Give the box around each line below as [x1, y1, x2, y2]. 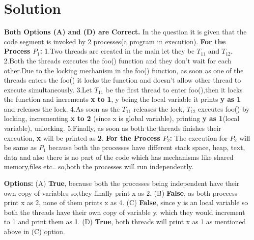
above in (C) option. [4, 226, 65, 236]
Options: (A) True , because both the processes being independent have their [4, 178, 240, 188]
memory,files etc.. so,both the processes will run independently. [4, 161, 194, 172]
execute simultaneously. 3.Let [4, 84, 92, 94]
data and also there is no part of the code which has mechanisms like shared [4, 151, 234, 162]
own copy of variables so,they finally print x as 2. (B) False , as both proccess [4, 187, 238, 198]
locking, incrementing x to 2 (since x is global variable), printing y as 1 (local [4, 113, 240, 123]
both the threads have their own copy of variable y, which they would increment [4, 207, 245, 217]
